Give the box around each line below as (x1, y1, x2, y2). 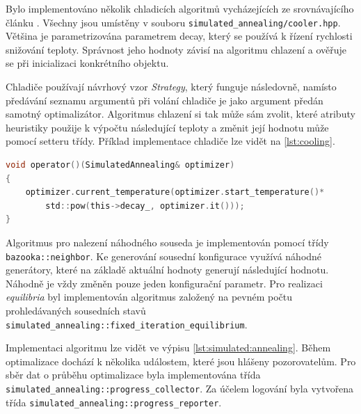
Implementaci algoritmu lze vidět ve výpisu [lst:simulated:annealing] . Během (6, 340, 331, 355)
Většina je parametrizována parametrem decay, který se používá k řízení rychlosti (6, 29, 353, 43)
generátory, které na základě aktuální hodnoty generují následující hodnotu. (6, 262, 329, 277)
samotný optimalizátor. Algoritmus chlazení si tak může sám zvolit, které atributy (6, 106, 355, 121)
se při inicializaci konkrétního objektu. (6, 56, 169, 70)
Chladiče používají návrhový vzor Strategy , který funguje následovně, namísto (6, 79, 337, 94)
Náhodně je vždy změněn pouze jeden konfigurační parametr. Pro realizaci (6, 276, 323, 290)
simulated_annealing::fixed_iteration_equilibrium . (6, 317, 248, 331)
